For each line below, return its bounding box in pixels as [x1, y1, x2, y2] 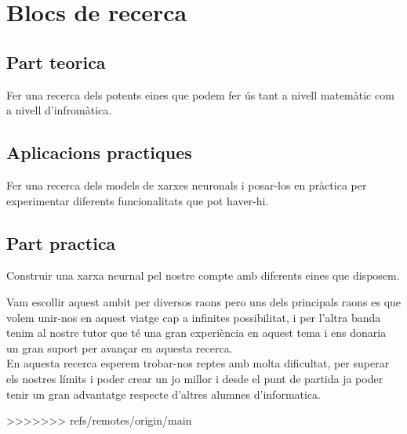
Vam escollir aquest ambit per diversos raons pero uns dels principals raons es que [6, 293, 402, 309]
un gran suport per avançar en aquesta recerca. [6, 339, 233, 356]
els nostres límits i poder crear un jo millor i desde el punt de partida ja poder [6, 370, 383, 386]
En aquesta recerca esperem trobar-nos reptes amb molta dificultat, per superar [6, 355, 390, 371]
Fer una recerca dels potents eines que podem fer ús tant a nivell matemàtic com [6, 86, 394, 103]
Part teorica [6, 49, 106, 74]
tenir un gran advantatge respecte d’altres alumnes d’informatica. [6, 385, 322, 402]
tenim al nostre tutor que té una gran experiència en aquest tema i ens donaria [6, 324, 387, 341]
